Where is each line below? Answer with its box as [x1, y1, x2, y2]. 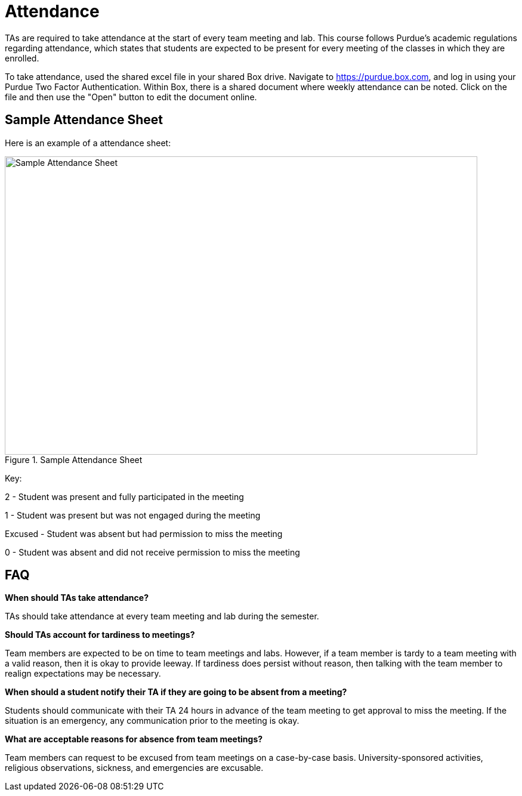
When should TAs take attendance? [5, 593, 149, 603]
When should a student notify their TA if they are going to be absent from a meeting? [5, 687, 347, 698]
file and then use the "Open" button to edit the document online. [5, 91, 257, 102]
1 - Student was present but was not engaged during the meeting [5, 510, 261, 520]
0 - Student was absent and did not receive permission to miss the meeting [5, 547, 300, 557]
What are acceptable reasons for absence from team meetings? [5, 734, 263, 745]
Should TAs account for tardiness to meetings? [5, 630, 195, 640]
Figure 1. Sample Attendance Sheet [5, 454, 143, 465]
